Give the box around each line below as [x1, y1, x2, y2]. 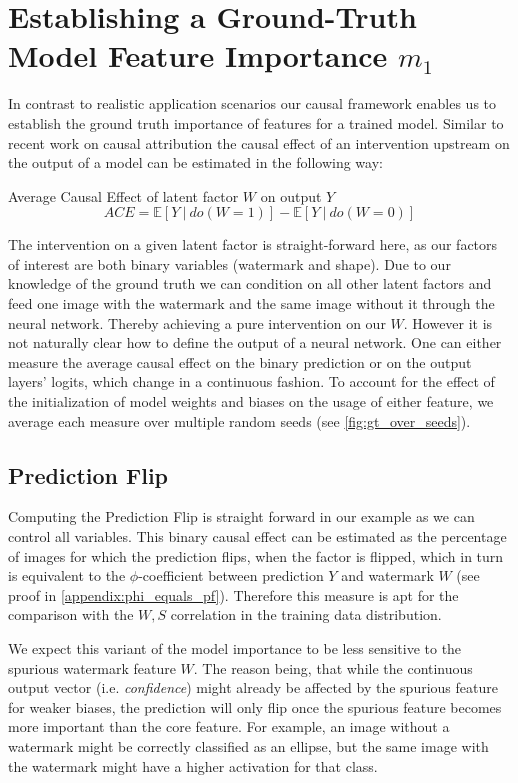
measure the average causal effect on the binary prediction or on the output [8, 351, 472, 372]
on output [260, 185, 322, 206]
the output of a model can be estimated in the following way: [8, 152, 383, 173]
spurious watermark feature [8, 657, 176, 678]
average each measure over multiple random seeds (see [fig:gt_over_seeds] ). [8, 410, 471, 431]
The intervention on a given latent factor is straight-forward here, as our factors [8, 234, 498, 255]
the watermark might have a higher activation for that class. [8, 755, 378, 776]
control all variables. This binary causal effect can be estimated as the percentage [8, 526, 507, 547]
